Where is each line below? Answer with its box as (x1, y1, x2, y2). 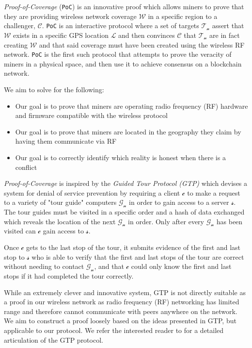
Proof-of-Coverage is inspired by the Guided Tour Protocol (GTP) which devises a (4, 178, 248, 188)
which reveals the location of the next (4, 216, 116, 226)
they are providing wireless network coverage (4, 11, 137, 21)
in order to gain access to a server (129, 197, 229, 207)
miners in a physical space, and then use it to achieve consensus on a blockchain (4, 58, 242, 68)
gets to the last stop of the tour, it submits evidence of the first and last (26, 242, 241, 252)
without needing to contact (4, 261, 84, 271)
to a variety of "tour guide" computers (4, 197, 117, 207)
